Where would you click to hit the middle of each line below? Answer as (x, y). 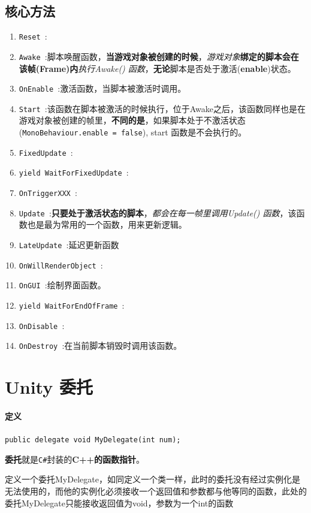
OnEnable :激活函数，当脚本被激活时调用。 (102, 88)
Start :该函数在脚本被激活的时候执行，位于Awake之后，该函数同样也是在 (162, 108)
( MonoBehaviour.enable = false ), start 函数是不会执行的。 (133, 132)
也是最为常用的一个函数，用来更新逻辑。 (107, 224)
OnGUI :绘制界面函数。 (62, 285)
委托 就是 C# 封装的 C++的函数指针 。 (75, 459)
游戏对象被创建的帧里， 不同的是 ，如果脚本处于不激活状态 (132, 120)
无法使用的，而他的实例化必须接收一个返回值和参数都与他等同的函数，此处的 (156, 491)
